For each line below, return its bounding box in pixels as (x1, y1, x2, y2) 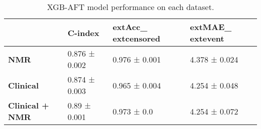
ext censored (112, 32, 161, 44)
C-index (67, 26, 99, 38)
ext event (190, 32, 224, 44)
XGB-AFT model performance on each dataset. (47, 1, 214, 12)
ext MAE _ (190, 21, 232, 32)
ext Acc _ (112, 21, 148, 32)
